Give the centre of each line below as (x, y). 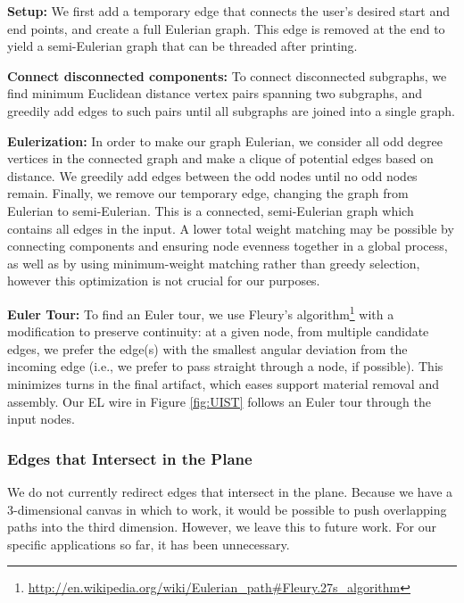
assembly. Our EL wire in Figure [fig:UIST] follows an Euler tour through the (219, 401)
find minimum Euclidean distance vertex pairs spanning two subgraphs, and (215, 93)
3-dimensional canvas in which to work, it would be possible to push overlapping (227, 509)
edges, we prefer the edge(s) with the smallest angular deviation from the (207, 348)
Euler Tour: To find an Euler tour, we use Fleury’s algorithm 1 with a (201, 312)
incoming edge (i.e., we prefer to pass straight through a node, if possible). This (225, 366)
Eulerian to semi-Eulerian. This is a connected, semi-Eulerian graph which (211, 210)
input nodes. (41, 419)
